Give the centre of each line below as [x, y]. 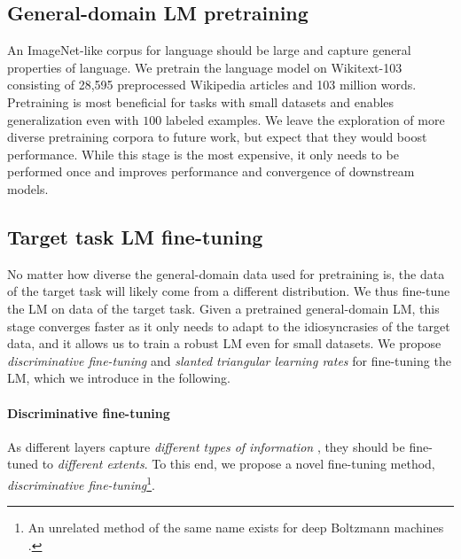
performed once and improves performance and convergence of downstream [211, 171]
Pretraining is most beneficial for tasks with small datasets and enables [201, 101]
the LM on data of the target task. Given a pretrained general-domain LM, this [223, 308]
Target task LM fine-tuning [135, 236]
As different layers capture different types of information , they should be [206, 446]
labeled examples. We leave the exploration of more [305, 119]
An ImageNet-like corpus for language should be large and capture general [209, 50]
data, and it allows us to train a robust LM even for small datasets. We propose [224, 343]
